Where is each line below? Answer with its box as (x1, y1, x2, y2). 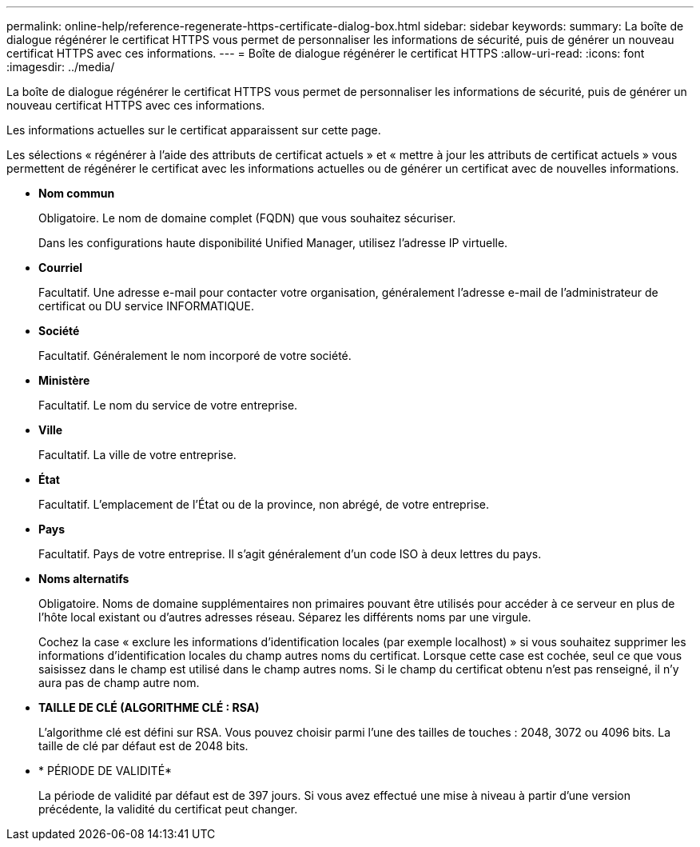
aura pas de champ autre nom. (38, 676, 200, 689)
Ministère (38, 374, 90, 387)
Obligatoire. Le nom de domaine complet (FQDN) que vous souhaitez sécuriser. (38, 211, 456, 225)
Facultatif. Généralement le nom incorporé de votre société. (38, 349, 352, 362)
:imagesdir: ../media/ (6, 60, 115, 74)
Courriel (38, 261, 83, 274)
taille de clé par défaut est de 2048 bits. (38, 739, 249, 753)
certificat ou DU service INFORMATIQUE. (38, 299, 254, 313)
